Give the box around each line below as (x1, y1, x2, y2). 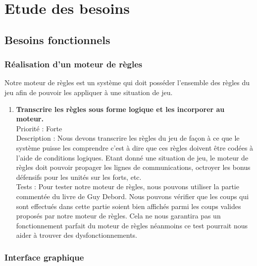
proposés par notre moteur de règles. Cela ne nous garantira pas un (16, 211, 221, 221)
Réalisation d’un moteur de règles (4, 58, 143, 70)
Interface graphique (4, 251, 84, 263)
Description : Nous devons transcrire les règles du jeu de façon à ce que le (16, 133, 240, 143)
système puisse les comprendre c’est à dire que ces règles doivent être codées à (16, 142, 254, 153)
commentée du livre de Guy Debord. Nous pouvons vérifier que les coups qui (16, 191, 249, 201)
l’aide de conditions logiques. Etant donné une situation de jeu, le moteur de (16, 152, 249, 162)
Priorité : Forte (16, 123, 62, 133)
